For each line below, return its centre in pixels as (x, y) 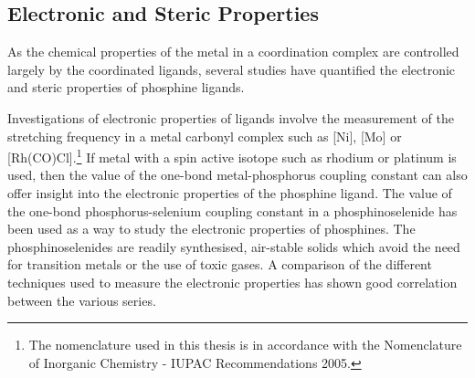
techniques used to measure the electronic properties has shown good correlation (232, 282)
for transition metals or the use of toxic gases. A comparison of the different (220, 264)
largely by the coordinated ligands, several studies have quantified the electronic (232, 69)
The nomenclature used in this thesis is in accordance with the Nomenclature (245, 345)
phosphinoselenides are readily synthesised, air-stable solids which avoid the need (234, 246)
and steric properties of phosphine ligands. (126, 87)
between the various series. (82, 300)
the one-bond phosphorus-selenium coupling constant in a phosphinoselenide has (232, 210)
